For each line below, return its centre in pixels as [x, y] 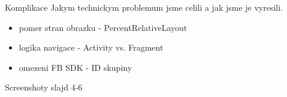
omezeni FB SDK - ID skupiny [75, 67]
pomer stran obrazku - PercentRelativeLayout [103, 27]
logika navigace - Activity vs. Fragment [91, 47]
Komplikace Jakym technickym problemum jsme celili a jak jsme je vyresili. [144, 7]
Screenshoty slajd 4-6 [44, 87]
